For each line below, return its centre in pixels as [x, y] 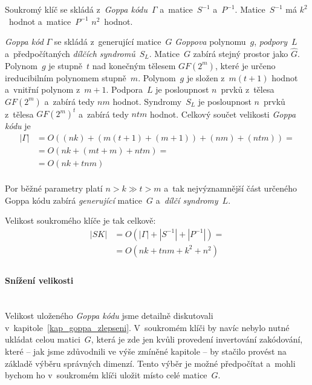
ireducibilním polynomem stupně [66, 77]
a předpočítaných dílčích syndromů [70, 53]
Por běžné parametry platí [54, 188]
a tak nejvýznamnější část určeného [231, 188]
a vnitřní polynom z [43, 89]
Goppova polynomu [210, 42]
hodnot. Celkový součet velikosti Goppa [223, 114]
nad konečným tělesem [134, 65]
